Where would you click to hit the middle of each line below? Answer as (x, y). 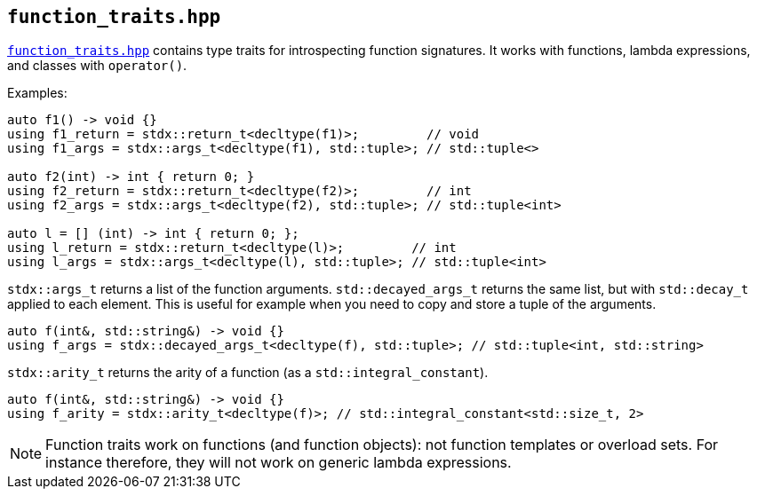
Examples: (37, 93)
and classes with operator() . (97, 66)
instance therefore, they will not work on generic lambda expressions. (279, 463)
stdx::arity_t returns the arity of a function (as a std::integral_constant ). (248, 373)
